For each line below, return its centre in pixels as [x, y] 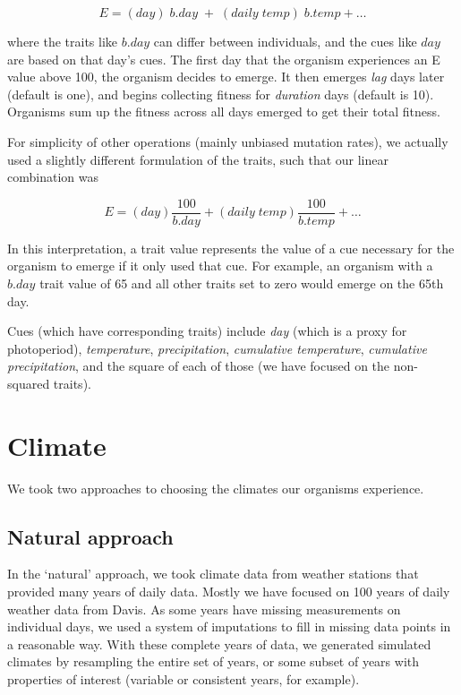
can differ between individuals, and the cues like [285, 41]
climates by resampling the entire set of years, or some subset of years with [213, 661]
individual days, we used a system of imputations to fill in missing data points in [229, 626]
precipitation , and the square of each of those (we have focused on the [199, 366]
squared [29, 383]
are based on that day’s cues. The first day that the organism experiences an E [224, 59]
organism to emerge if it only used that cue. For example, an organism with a [220, 266]
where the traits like [63, 41]
